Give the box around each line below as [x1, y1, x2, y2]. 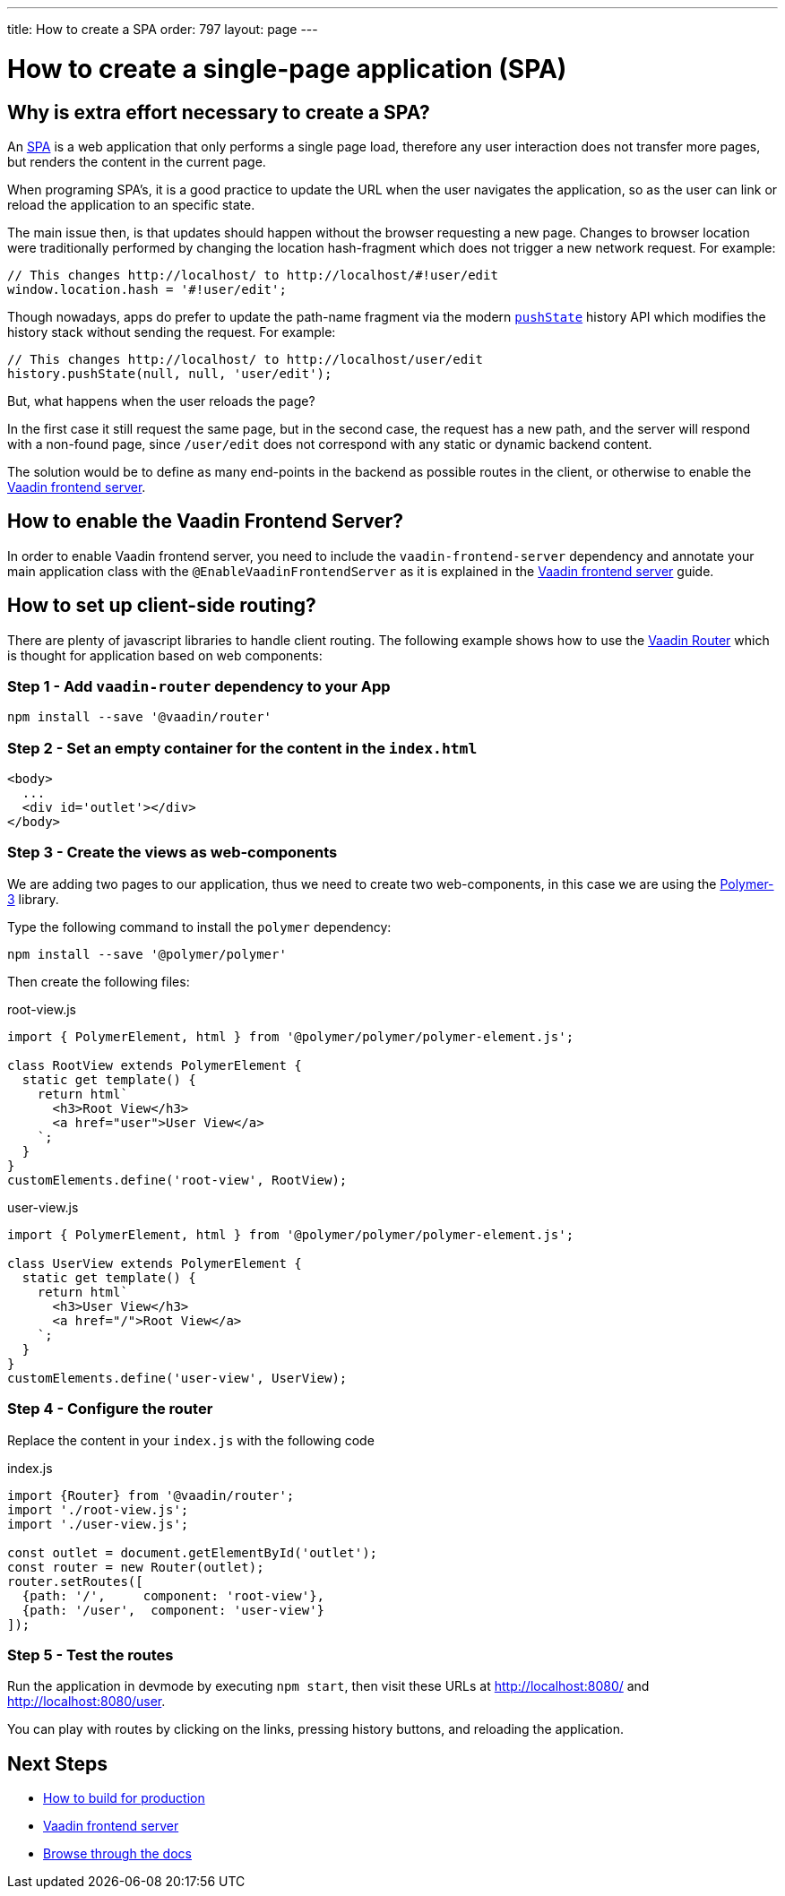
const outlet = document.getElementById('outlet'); [7, 1545, 378, 1560]
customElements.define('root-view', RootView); [7, 1172, 348, 1187]
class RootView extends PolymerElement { [7, 1057, 302, 1073]
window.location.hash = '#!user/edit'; [7, 281, 287, 297]
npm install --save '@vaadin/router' [7, 710, 272, 725]
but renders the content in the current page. [7, 153, 266, 169]
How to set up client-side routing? [7, 594, 316, 617]
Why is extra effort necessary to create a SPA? [7, 100, 430, 124]
